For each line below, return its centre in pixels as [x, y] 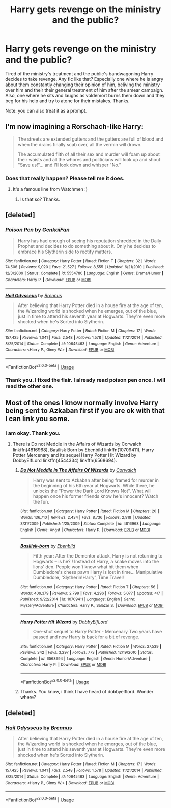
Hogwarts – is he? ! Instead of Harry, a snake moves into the [96, 561]
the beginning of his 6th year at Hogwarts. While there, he [94, 486]
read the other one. [30, 386]
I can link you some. [37, 419]
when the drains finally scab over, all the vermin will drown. [80, 144]
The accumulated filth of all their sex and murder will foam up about [89, 154]
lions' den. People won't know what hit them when [86, 567]
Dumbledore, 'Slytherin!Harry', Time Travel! [78, 577]
